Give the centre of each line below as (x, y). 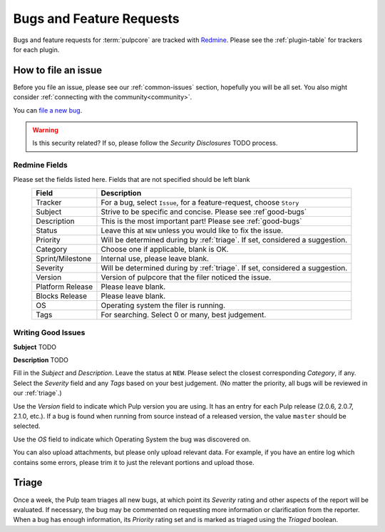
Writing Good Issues (49, 333)
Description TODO (41, 360)
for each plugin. (36, 49)
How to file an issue (58, 70)
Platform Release (64, 287)
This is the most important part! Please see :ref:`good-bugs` (201, 221)
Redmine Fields (40, 165)
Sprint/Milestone (64, 258)
